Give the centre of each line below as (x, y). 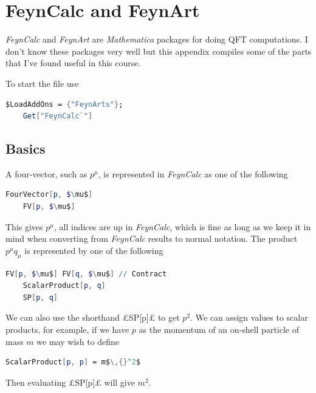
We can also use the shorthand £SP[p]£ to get (93, 317)
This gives (24, 226)
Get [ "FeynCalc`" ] (58, 116)
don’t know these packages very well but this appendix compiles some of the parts (159, 51)
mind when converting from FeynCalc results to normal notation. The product (152, 238)
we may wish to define (78, 341)
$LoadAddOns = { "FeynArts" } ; (64, 104)
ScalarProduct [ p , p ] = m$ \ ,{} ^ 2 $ (73, 362)
